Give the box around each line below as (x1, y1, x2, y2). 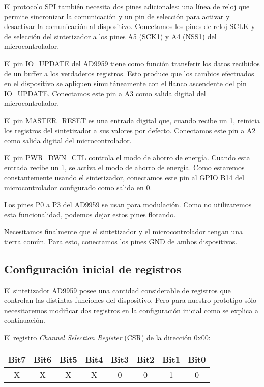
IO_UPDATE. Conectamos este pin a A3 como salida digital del (4, 88, 206, 98)
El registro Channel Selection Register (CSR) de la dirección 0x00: (4, 332, 211, 343)
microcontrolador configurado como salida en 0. (4, 182, 152, 192)
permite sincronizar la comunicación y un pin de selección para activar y (4, 11, 230, 21)
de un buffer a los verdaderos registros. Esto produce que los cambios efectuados (4, 68, 254, 78)
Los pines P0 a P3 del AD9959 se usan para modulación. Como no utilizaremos (4, 199, 252, 210)
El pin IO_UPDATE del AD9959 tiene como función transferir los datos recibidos (4, 58, 260, 68)
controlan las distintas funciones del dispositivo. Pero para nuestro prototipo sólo (4, 295, 257, 306)
